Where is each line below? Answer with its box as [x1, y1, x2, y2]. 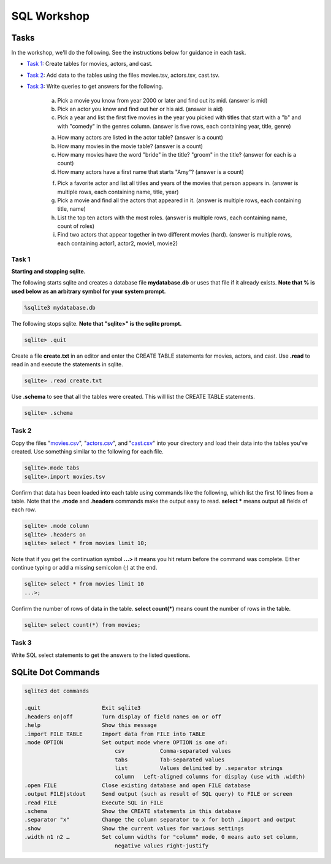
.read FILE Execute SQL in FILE [24, 799, 164, 806]
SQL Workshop [11, 9, 90, 23]
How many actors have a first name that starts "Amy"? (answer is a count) [57, 168, 245, 175]
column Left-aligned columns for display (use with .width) [114, 773, 306, 780]
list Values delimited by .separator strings [114, 765, 283, 772]
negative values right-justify [114, 842, 209, 849]
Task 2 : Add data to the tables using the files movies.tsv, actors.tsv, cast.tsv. [26, 71, 220, 79]
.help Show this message [24, 722, 158, 729]
